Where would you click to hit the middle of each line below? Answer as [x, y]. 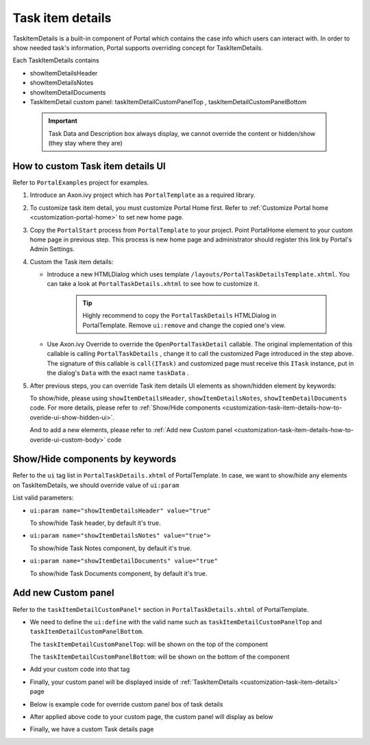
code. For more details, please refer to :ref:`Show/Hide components [125, 407]
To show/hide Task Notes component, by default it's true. [111, 548]
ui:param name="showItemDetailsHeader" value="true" [120, 510]
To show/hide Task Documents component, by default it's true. [119, 573]
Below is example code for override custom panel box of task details [126, 704]
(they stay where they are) [85, 143]
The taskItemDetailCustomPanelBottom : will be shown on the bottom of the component [160, 657]
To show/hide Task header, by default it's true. [95, 523]
